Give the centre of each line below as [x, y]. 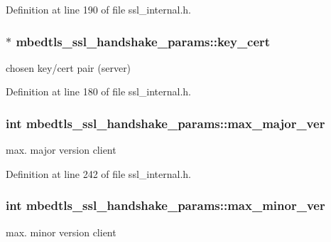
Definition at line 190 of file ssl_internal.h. [98, 9]
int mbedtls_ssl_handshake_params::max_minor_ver [165, 205]
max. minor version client [61, 232]
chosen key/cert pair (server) [69, 67]
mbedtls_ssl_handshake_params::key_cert [143, 41]
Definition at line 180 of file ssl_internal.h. [98, 91]
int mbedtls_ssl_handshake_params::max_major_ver [165, 123]
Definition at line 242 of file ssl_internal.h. [98, 173]
